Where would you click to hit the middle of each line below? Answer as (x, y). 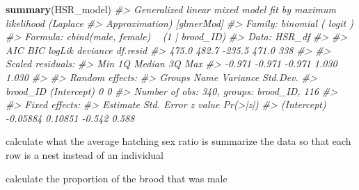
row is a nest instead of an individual (85, 154)
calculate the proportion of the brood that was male (117, 178)
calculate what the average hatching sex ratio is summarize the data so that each (178, 141)
